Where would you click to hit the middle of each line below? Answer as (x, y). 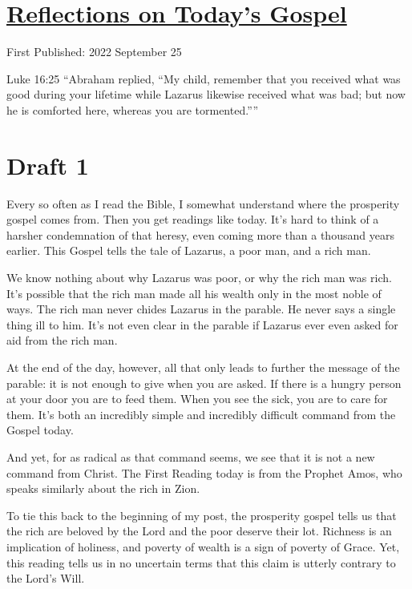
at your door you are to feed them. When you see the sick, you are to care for (197, 399)
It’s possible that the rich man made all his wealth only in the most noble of (194, 293)
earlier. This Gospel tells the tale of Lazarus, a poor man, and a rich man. (189, 250)
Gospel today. (40, 430)
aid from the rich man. (62, 340)
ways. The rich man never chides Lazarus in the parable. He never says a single (201, 309)
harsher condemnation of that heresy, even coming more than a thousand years (200, 234)
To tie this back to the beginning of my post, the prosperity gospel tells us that (202, 515)
